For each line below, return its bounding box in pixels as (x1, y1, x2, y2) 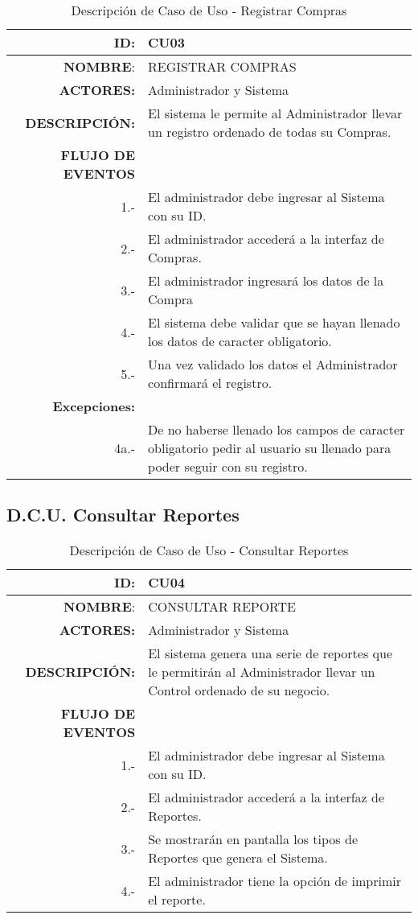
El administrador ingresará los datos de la (148, 271, 384, 290)
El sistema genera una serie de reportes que (148, 644, 393, 663)
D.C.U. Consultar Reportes (6, 502, 240, 527)
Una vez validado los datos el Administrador (148, 355, 398, 373)
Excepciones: (52, 397, 136, 415)
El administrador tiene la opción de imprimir (148, 872, 401, 891)
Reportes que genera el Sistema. (148, 848, 328, 867)
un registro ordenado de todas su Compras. (148, 122, 391, 141)
